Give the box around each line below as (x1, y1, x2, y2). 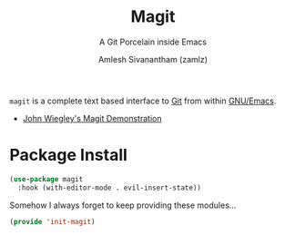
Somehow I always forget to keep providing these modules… (9, 200, 237, 211)
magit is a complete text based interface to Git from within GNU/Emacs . (9, 95, 277, 106)
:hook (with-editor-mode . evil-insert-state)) (17, 183, 202, 192)
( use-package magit (9, 174, 84, 183)
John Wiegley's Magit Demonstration (22, 113, 162, 123)
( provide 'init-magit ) (9, 217, 96, 226)
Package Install (9, 145, 127, 165)
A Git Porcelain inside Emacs (98, 36, 208, 47)
